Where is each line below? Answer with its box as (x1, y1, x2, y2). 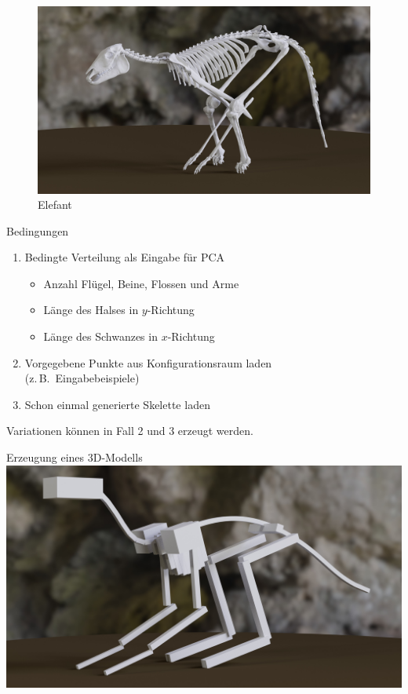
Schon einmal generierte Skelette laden (24, 396, 210, 412)
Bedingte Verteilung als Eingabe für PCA (24, 249, 225, 265)
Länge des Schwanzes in (43, 328, 158, 345)
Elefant (38, 196, 72, 213)
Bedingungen (6, 222, 69, 239)
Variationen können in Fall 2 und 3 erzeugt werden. (6, 422, 253, 439)
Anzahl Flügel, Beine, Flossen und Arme (43, 275, 239, 291)
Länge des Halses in (43, 301, 139, 318)
